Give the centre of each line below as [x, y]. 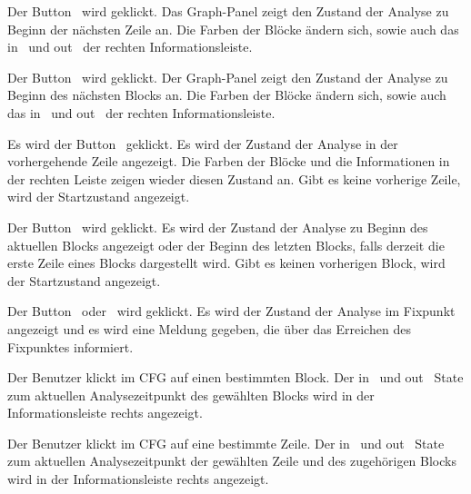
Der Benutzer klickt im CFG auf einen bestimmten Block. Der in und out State [235, 377]
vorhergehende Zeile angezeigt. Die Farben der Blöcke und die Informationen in [229, 161]
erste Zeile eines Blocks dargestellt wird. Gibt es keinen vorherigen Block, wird [226, 263]
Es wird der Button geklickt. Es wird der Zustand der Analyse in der [203, 143]
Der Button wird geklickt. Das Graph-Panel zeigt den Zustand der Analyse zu [228, 11]
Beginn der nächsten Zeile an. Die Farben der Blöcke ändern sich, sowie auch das [233, 29]
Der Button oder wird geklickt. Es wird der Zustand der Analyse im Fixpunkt [231, 311]
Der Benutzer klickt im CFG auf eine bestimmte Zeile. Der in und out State [226, 443]
